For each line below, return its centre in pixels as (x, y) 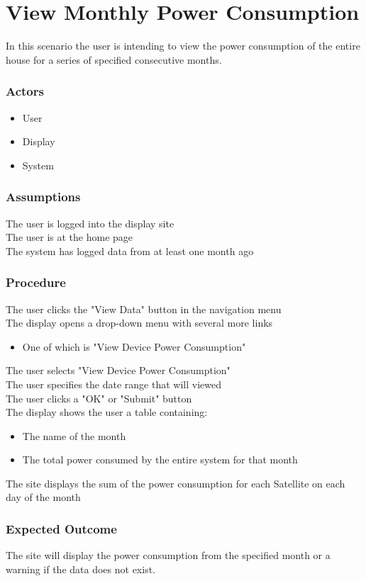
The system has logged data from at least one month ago (130, 250)
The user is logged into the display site (90, 223)
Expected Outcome (61, 528)
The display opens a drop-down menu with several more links (139, 323)
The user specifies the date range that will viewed (113, 384)
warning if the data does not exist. (81, 569)
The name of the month (74, 435)
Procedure (36, 282)
